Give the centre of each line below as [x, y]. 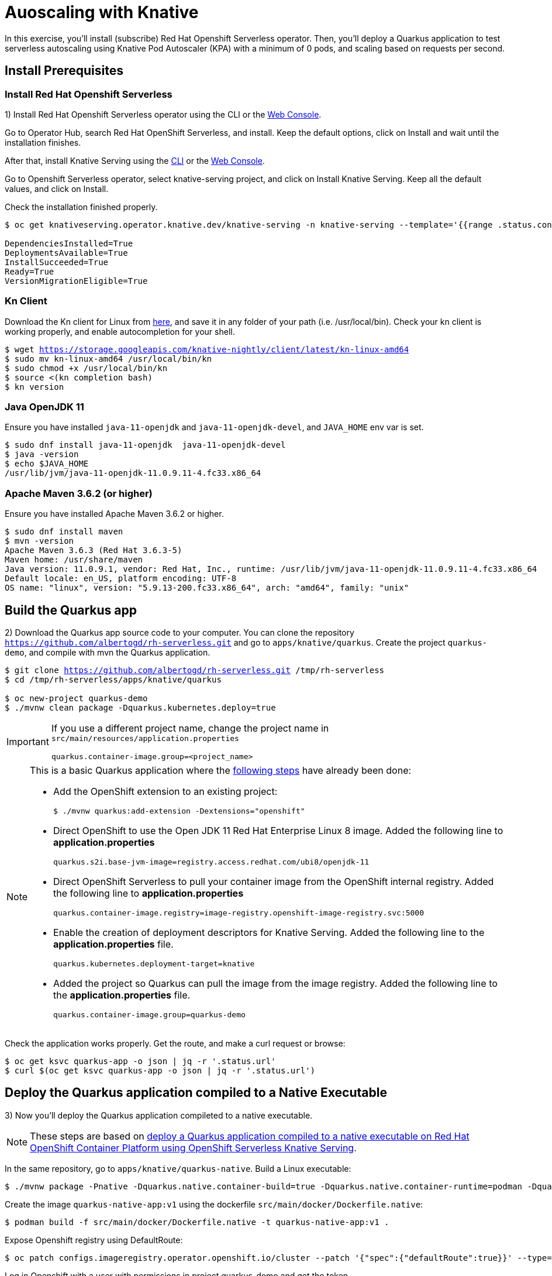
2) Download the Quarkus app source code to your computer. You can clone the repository [180, 633]
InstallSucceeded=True [57, 262]
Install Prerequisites [64, 71]
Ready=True [30, 271]
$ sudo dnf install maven [64, 532]
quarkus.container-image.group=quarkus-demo [149, 1015]
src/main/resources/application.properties [145, 739]
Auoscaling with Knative [102, 12]
